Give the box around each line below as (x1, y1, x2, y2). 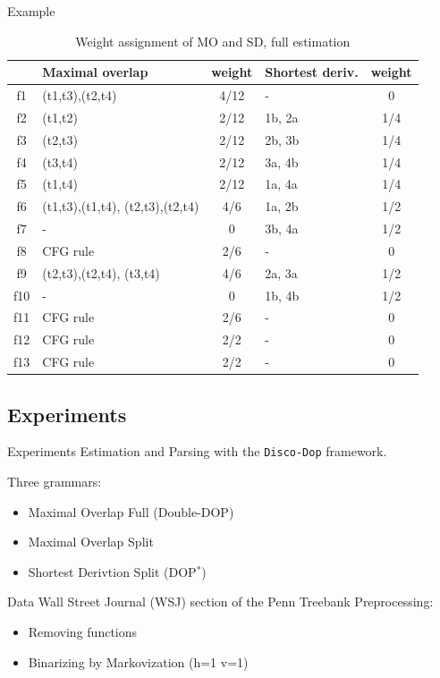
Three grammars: (7, 472, 102, 491)
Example (7, 2, 55, 20)
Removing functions (28, 623, 138, 641)
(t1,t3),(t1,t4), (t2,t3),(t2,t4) (42, 197, 199, 216)
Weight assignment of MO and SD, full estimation (75, 31, 351, 50)
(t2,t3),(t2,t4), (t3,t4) (42, 263, 160, 282)
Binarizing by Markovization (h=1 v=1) (28, 652, 249, 671)
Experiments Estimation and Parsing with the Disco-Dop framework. (7, 442, 387, 461)
